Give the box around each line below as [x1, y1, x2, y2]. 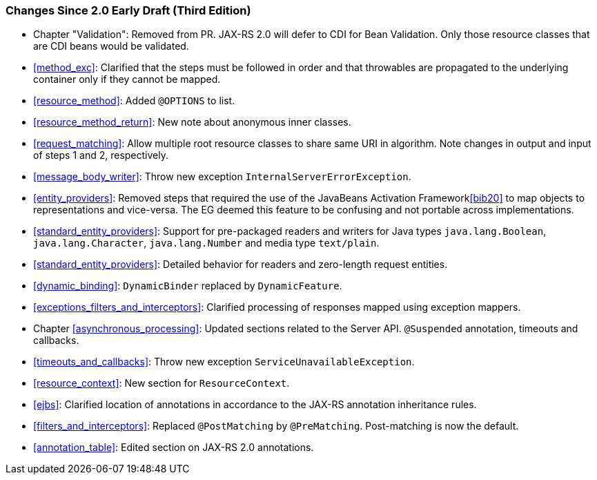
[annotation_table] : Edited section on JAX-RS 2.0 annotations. [33, 441, 314, 454]
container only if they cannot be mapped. [33, 73, 221, 86]
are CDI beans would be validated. [33, 40, 189, 52]
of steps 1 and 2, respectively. [33, 149, 168, 162]
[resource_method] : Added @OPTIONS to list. [33, 95, 235, 107]
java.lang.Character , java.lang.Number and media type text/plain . [33, 237, 380, 249]
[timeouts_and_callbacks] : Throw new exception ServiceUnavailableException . [33, 356, 415, 368]
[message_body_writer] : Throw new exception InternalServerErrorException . [33, 171, 411, 183]
